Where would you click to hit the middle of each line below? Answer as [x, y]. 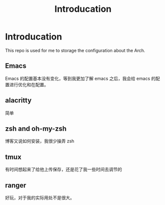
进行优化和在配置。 [29, 84]
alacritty [19, 100]
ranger [16, 185]
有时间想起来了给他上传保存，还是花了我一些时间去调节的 [63, 170]
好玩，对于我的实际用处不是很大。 [40, 198]
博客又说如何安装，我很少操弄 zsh [40, 141]
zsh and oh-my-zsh [36, 128]
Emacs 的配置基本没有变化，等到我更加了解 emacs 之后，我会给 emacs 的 [80, 78]
